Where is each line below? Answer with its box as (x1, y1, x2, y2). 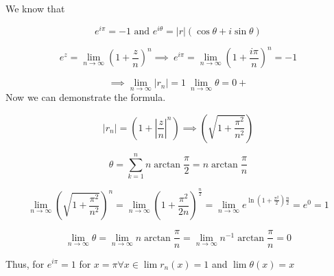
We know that (5, 1, 65, 15)
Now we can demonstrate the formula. (5, 90, 166, 104)
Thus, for (5, 256, 45, 271)
